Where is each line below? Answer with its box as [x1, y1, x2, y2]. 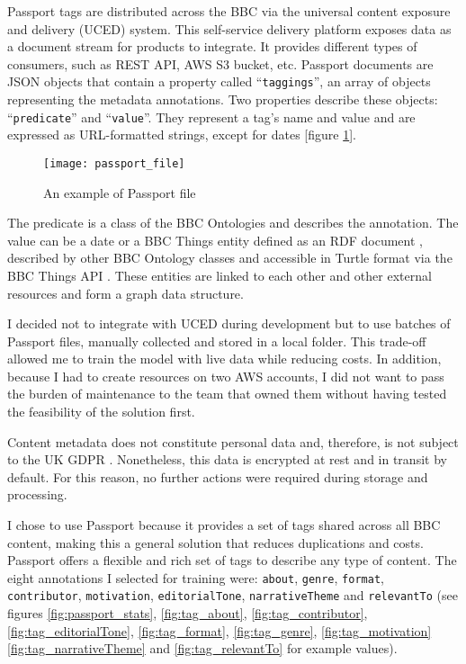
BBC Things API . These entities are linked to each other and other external [7, 265, 432, 284]
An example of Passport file [43, 183, 196, 202]
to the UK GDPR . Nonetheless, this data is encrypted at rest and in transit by [7, 450, 447, 469]
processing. [7, 485, 67, 504]
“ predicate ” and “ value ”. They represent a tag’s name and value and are [7, 107, 416, 126]
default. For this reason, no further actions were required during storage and [7, 467, 428, 486]
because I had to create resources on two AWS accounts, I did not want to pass [7, 366, 444, 385]
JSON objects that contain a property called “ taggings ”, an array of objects [7, 72, 431, 91]
